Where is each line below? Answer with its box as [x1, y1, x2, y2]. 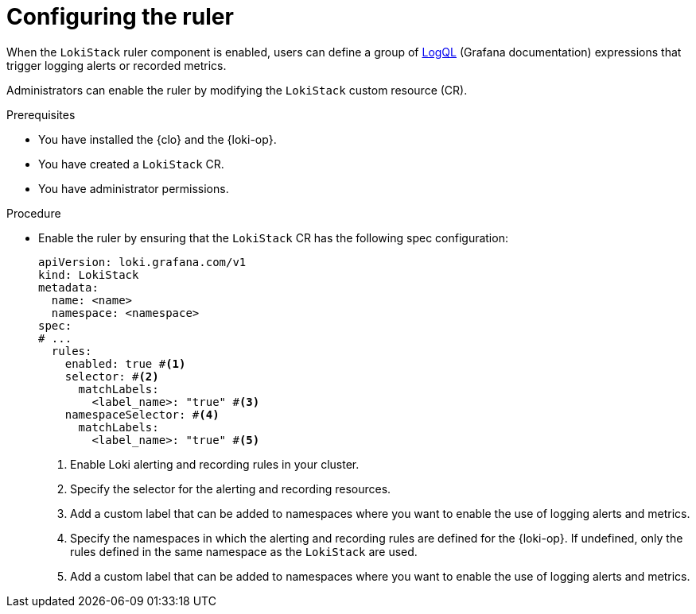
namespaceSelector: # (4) [64, 407, 220, 421]
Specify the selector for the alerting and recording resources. [70, 481, 391, 496]
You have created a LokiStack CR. [38, 156, 224, 171]
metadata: [38, 280, 99, 294]
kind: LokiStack [38, 268, 139, 281]
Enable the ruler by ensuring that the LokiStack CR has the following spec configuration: [38, 230, 508, 245]
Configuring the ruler [6, 3, 234, 30]
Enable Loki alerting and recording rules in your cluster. [70, 457, 360, 471]
